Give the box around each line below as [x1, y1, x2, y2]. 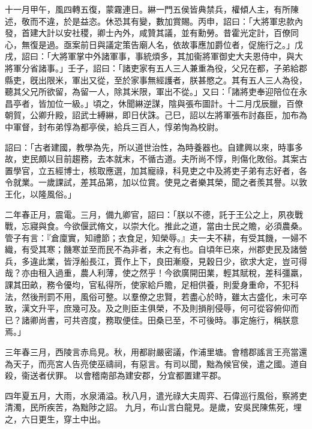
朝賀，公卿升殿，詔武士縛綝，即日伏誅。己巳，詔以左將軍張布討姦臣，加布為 [5, 109, 307, 121]
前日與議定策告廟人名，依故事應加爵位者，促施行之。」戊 [80, 38, 303, 50]
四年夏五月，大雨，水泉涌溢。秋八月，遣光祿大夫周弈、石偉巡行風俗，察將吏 [5, 389, 307, 401]
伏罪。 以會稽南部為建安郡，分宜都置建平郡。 [46, 369, 226, 382]
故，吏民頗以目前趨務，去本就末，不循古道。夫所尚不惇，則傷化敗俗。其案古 [5, 152, 307, 165]
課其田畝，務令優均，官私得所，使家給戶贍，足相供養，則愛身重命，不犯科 [5, 278, 299, 291]
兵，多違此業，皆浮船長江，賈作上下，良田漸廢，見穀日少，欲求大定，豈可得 [5, 254, 307, 267]
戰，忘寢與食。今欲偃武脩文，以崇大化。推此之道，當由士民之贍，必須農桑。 [5, 220, 307, 232]
